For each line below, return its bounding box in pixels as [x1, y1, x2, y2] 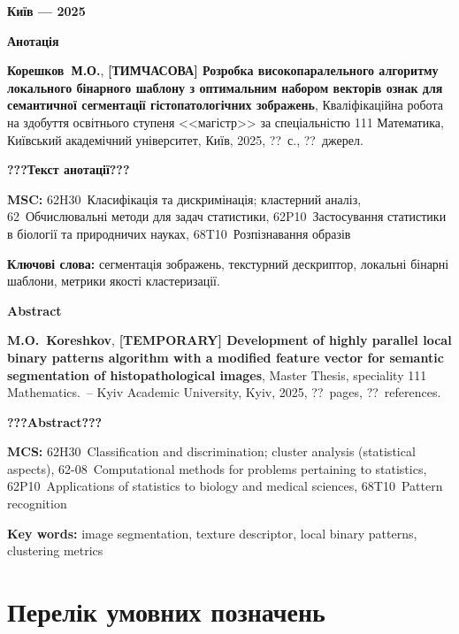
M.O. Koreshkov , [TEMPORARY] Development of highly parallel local [7, 331, 452, 349]
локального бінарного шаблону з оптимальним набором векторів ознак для [7, 78, 443, 96]
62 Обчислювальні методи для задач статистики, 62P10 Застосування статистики [7, 207, 447, 225]
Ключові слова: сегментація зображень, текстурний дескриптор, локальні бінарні [7, 254, 449, 272]
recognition [7, 494, 67, 513]
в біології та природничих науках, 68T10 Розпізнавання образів [7, 224, 351, 242]
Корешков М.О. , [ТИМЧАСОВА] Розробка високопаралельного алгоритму [7, 61, 439, 80]
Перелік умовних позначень [7, 593, 325, 630]
